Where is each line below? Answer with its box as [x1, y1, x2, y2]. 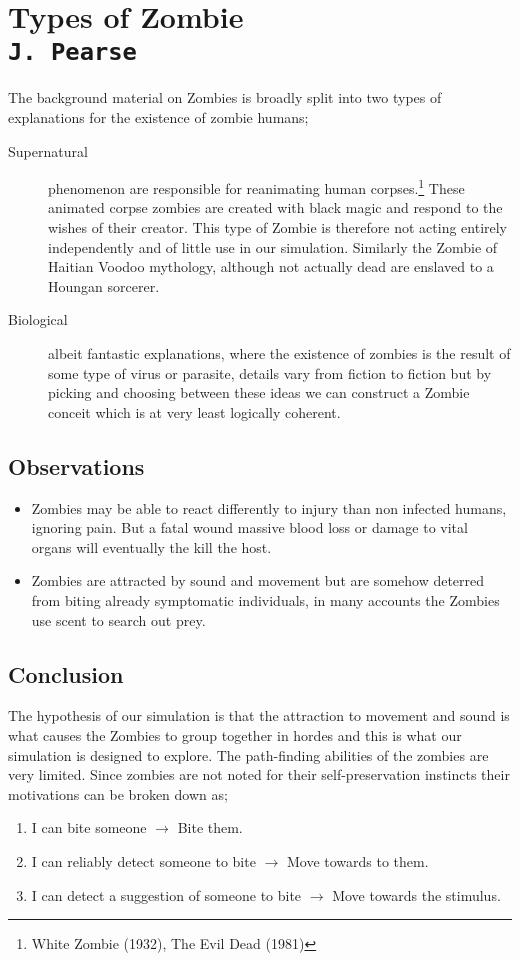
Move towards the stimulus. [332, 884, 501, 905]
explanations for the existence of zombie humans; [8, 107, 309, 128]
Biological [8, 309, 68, 330]
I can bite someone [31, 817, 147, 838]
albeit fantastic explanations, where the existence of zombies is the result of [48, 343, 511, 364]
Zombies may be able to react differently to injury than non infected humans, [31, 497, 507, 518]
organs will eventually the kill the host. [31, 536, 272, 557]
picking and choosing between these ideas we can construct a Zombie [48, 382, 470, 403]
